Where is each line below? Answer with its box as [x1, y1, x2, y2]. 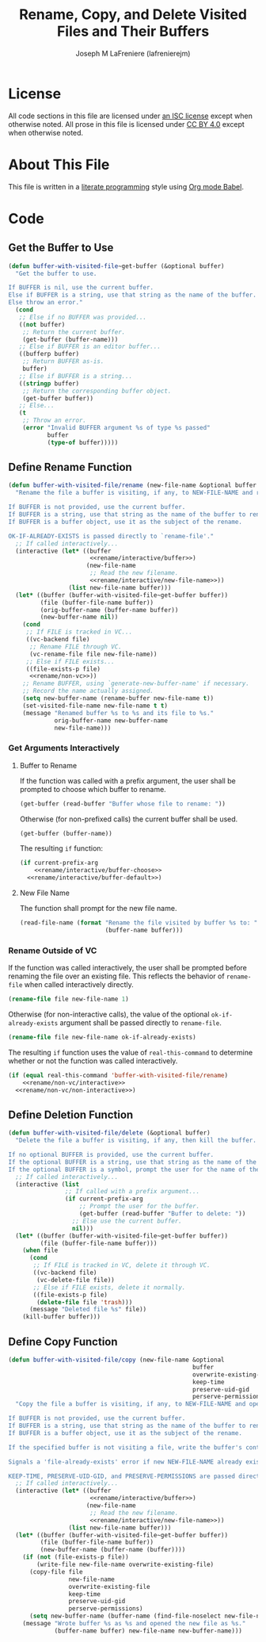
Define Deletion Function [8, 1108, 134, 1121]
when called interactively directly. [24, 980, 135, 989]
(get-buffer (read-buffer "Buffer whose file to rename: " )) [19, 799, 226, 808]
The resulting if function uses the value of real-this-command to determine [8, 1047, 253, 1057]
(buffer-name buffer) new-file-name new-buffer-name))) [54, 1627, 243, 1635]
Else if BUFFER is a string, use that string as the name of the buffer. [8, 291, 257, 299]
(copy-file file [28, 1567, 83, 1575]
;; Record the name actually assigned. [22, 687, 154, 695]
